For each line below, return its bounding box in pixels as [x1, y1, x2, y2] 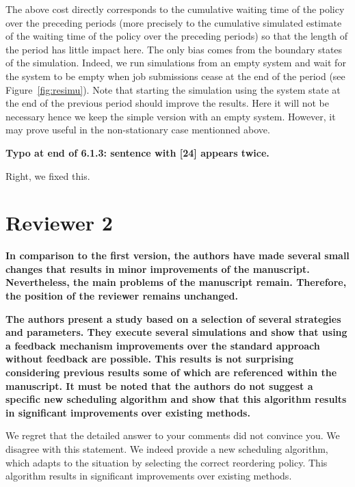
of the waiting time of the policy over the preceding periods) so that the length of [5, 29, 347, 43]
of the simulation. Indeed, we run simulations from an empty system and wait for [5, 55, 346, 70]
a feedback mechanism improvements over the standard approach [5, 338, 320, 352]
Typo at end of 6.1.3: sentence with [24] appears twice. [5, 145, 269, 159]
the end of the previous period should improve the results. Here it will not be [5, 96, 330, 110]
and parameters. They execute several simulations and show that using [5, 325, 347, 339]
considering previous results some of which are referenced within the [5, 365, 337, 379]
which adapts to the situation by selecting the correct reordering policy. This [5, 455, 328, 469]
